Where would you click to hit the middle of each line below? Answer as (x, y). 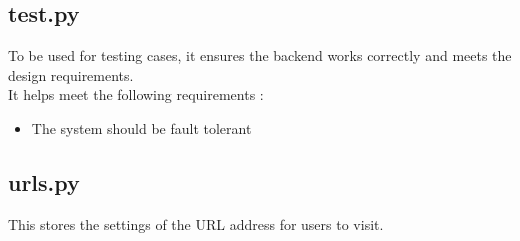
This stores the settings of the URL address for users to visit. (196, 223)
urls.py (44, 181)
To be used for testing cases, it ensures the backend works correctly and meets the (260, 55)
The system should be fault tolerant (141, 127)
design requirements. (71, 74)
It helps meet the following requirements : (136, 94)
